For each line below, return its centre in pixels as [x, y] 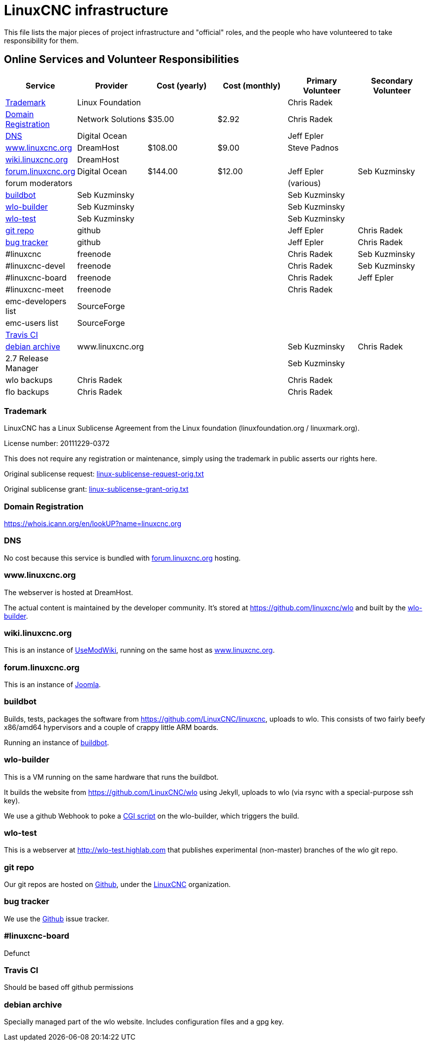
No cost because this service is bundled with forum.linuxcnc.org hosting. [122, 558]
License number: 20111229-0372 [57, 443]
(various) [304, 183]
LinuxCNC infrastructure [86, 10]
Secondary [392, 80]
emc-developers [36, 301]
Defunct [17, 953]
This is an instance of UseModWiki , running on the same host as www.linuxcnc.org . [139, 650]
